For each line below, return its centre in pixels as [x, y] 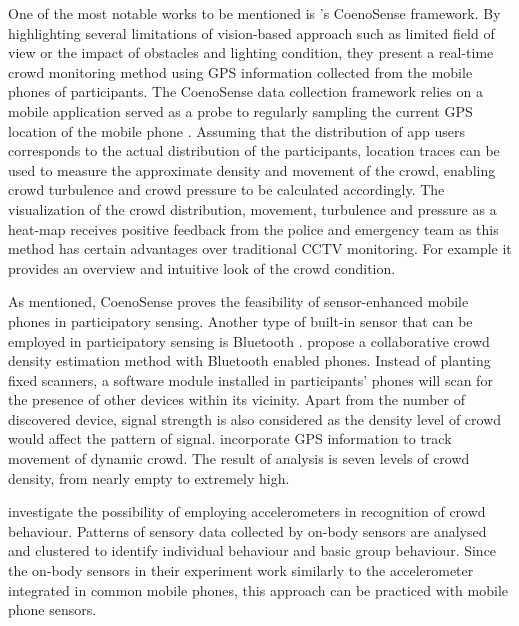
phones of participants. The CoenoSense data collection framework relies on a [245, 91]
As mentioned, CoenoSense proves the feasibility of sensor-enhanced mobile [238, 301]
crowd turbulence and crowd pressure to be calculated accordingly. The [226, 189]
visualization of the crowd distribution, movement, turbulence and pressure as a [252, 208]
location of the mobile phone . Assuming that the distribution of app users [237, 130]
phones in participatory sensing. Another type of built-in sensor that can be [240, 320]
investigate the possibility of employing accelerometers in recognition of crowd [247, 511]
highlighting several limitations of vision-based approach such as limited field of [251, 32]
